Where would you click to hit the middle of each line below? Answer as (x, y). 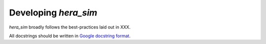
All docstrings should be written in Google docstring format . (70, 36)
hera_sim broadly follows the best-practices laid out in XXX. (70, 27)
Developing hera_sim (53, 13)
